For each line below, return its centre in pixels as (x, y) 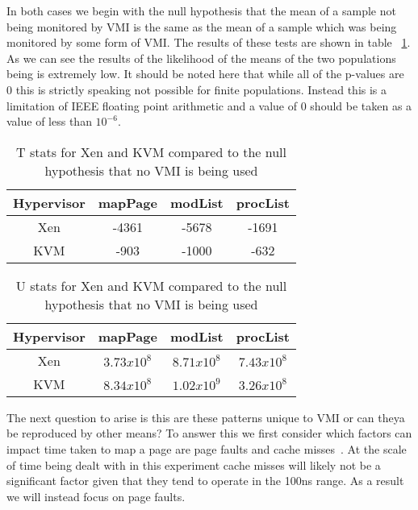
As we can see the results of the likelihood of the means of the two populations (201, 58)
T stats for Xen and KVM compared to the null (151, 151)
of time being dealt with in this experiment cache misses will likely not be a (194, 464)
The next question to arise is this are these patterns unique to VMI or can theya (206, 417)
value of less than (49, 121)
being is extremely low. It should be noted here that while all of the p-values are (205, 74)
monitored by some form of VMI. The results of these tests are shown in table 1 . (209, 42)
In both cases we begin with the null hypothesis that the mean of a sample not (201, 10)
